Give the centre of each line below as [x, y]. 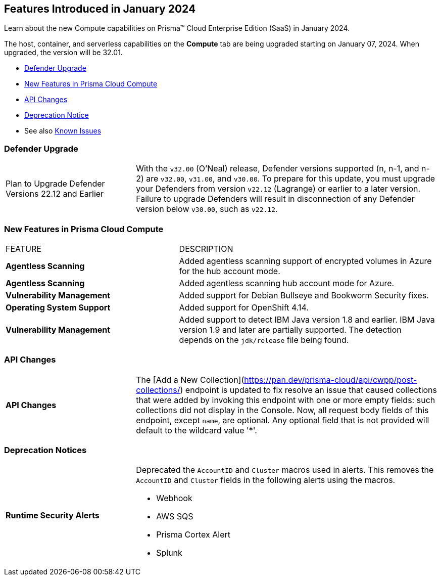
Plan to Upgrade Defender [55, 184]
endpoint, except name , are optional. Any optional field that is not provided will [283, 420]
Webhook [174, 498]
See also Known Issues [63, 131]
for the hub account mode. [230, 271]
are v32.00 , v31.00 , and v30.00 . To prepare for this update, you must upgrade [291, 179]
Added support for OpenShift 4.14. [244, 307]
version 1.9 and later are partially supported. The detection [290, 329]
